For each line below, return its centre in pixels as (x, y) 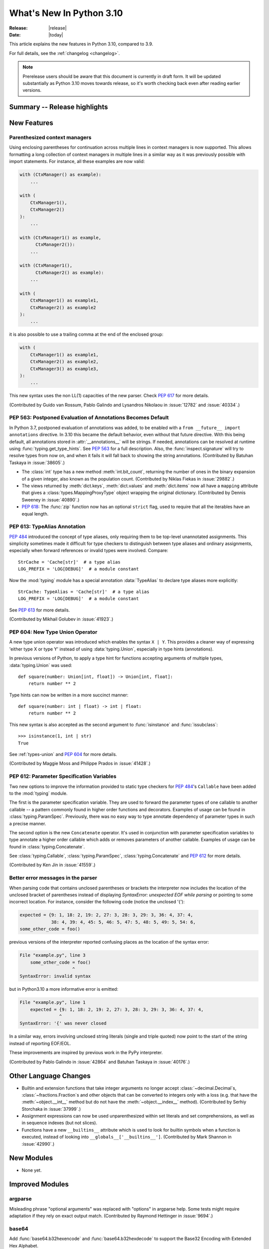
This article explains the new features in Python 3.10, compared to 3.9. (81, 44)
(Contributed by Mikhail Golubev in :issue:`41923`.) (61, 619)
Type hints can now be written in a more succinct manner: (69, 695)
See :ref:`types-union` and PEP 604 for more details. (63, 754)
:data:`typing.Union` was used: (41, 665)
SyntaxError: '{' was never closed (63, 1023)
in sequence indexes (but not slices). (59, 1123)
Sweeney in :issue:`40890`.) (51, 500)
